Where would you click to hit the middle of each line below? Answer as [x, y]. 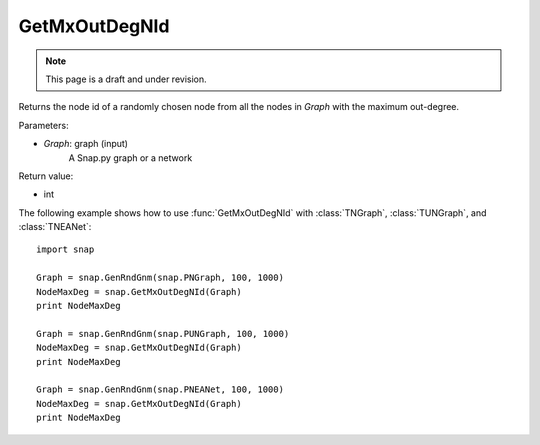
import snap [65, 249]
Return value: [46, 176]
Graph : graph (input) [86, 144]
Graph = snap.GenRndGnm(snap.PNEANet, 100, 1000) [160, 389]
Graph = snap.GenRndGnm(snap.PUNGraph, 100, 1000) [163, 333]
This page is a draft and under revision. [126, 79]
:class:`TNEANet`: [55, 227]
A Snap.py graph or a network [130, 157]
